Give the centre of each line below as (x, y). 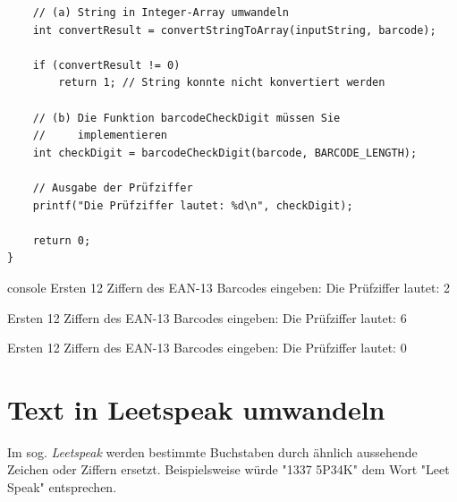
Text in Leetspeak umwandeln (196, 408)
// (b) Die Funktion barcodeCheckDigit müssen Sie (186, 118)
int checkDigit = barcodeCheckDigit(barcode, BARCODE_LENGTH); (225, 153)
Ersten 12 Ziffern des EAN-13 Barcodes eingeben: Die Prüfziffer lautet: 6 (207, 317)
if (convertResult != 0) (106, 65)
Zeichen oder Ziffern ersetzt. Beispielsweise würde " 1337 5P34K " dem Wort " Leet (228, 469)
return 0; (62, 240)
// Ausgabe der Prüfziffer (113, 187)
